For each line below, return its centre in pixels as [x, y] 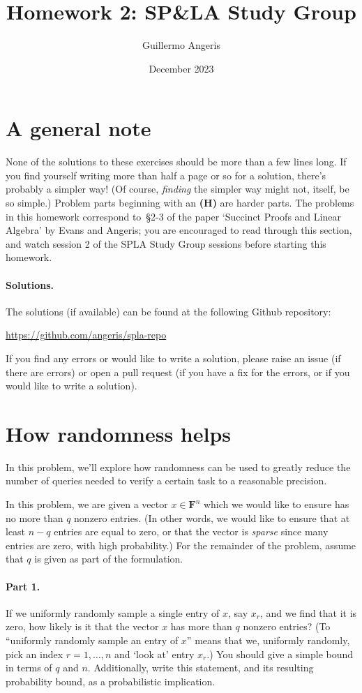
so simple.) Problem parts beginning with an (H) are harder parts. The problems [180, 203]
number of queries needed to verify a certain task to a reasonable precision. [166, 480]
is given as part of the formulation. [109, 559]
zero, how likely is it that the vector [82, 626]
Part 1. [23, 586]
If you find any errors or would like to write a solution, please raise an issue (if [173, 358]
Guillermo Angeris [181, 45]
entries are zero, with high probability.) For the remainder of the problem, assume [181, 545]
